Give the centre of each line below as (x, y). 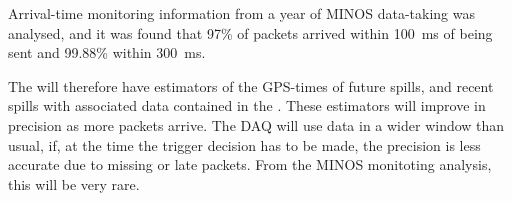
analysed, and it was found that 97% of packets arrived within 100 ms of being (250, 32)
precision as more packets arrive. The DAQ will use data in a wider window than (256, 124)
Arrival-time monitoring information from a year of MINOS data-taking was (242, 13)
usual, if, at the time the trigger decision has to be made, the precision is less (244, 144)
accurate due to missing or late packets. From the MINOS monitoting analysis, (250, 164)
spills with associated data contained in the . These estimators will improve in (247, 105)
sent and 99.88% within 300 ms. (107, 52)
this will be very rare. (74, 183)
